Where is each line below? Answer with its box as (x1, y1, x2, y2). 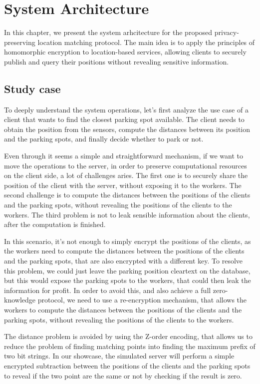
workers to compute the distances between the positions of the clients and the (4, 304, 242, 314)
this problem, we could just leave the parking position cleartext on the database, (4, 265, 251, 275)
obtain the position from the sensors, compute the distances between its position (4, 123, 251, 134)
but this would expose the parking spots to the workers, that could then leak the (4, 275, 251, 285)
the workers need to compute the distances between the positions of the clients (4, 245, 245, 256)
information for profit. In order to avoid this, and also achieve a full (4, 284, 211, 295)
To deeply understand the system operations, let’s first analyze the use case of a (4, 104, 249, 114)
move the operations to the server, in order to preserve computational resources (4, 160, 247, 170)
